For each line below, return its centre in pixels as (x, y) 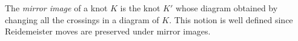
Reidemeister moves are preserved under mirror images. (108, 31)
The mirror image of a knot (56, 8)
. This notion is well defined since (231, 19)
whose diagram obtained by (227, 8)
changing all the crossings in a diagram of (82, 19)
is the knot (140, 8)
